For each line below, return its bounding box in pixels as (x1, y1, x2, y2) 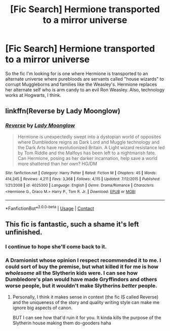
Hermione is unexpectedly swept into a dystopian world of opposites (17, 134, 161, 140)
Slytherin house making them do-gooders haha (12, 320, 111, 326)
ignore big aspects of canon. (12, 305, 73, 311)
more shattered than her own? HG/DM (17, 160, 98, 167)
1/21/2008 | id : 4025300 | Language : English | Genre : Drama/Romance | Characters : (5, 183, 154, 188)
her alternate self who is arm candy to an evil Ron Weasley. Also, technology (5, 86, 165, 92)
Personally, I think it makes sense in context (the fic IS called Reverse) (12, 293, 159, 300)
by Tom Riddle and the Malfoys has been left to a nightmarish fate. (17, 150, 156, 156)
